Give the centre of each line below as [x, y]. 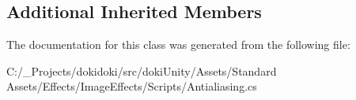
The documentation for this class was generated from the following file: [178, 44]
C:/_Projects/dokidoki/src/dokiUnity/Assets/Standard [142, 70]
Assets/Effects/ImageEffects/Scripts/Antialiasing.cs [132, 86]
